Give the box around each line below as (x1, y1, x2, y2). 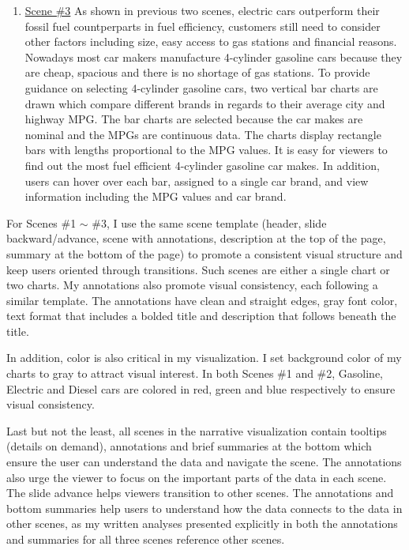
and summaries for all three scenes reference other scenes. (6, 531, 285, 547)
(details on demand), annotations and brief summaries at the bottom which (6, 438, 372, 454)
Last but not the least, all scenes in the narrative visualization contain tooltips (6, 422, 387, 439)
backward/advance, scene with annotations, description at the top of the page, (6, 230, 386, 247)
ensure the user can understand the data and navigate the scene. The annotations (6, 454, 402, 470)
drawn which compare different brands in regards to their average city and (24, 95, 385, 111)
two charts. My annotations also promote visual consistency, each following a (6, 277, 378, 293)
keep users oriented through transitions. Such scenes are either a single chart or (6, 261, 390, 277)
